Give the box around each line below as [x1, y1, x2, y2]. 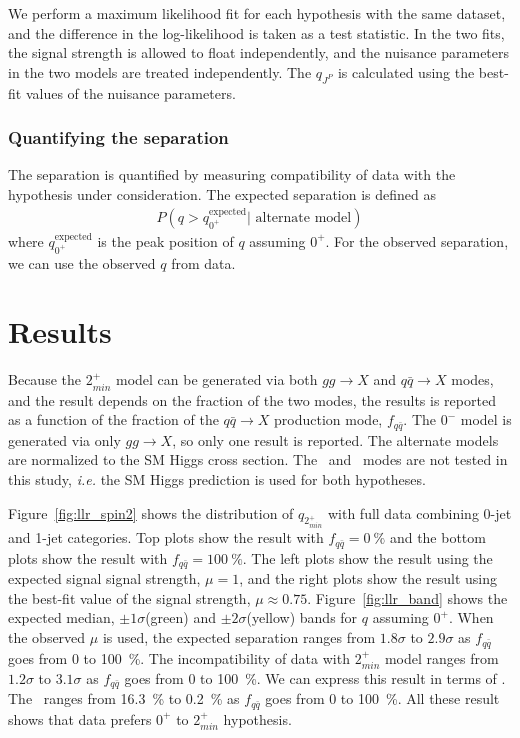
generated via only [8, 429, 121, 450]
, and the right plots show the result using [239, 568, 498, 589]
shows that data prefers [8, 708, 152, 729]
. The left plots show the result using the [242, 547, 493, 568]
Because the [8, 369, 81, 390]
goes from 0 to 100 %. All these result [265, 688, 500, 709]
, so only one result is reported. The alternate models [172, 429, 499, 450]
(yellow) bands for [246, 607, 358, 628]
